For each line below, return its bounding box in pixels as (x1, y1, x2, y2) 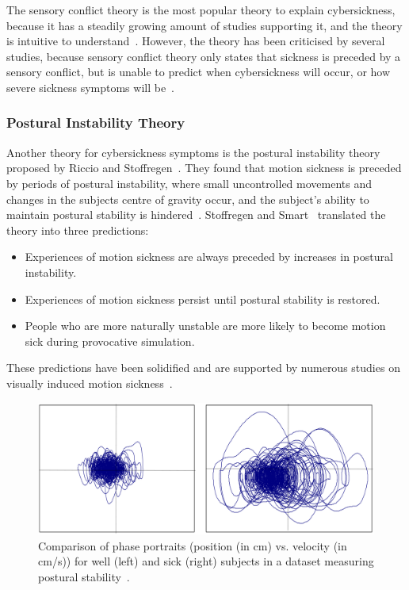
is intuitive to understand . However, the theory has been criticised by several (6, 33, 385, 49)
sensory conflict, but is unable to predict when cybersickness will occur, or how (6, 63, 391, 80)
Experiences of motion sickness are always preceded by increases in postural (25, 248, 393, 265)
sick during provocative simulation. (25, 332, 195, 349)
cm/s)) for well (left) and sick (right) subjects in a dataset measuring (38, 553, 374, 569)
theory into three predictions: (6, 221, 149, 238)
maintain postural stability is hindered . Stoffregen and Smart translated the (6, 206, 386, 223)
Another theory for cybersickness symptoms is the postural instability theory (6, 144, 380, 160)
